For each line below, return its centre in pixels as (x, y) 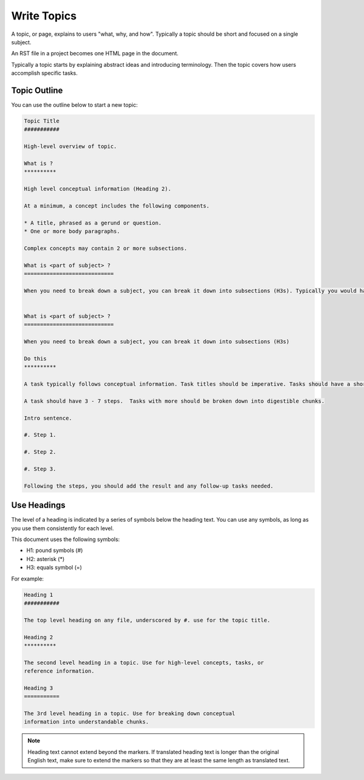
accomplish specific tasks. (45, 73)
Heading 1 (39, 595)
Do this (35, 358)
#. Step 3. (40, 469)
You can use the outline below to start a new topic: (74, 105)
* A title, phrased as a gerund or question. (93, 223)
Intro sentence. (48, 418)
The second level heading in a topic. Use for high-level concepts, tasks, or (144, 662)
